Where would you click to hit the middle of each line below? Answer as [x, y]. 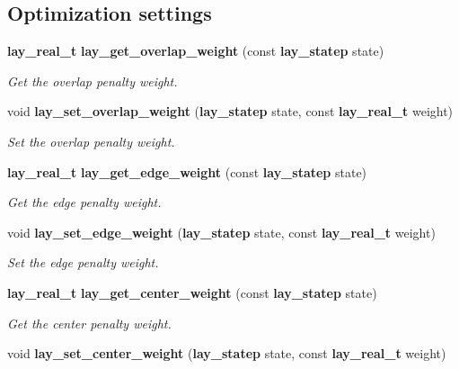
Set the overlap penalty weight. [91, 141]
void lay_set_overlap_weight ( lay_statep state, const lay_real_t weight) [230, 111]
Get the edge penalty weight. [84, 202]
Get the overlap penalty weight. [93, 81]
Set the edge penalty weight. [83, 262]
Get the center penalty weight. [89, 323]
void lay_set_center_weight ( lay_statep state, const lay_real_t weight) [227, 353]
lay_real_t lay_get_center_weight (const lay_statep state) [192, 292]
